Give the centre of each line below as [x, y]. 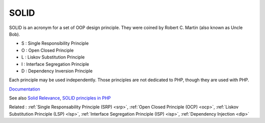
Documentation [25, 89]
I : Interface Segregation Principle [55, 64]
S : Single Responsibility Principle [55, 43]
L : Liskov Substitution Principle [53, 57]
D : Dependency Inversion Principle [57, 71]
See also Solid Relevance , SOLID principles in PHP [60, 98]
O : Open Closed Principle [47, 50]
